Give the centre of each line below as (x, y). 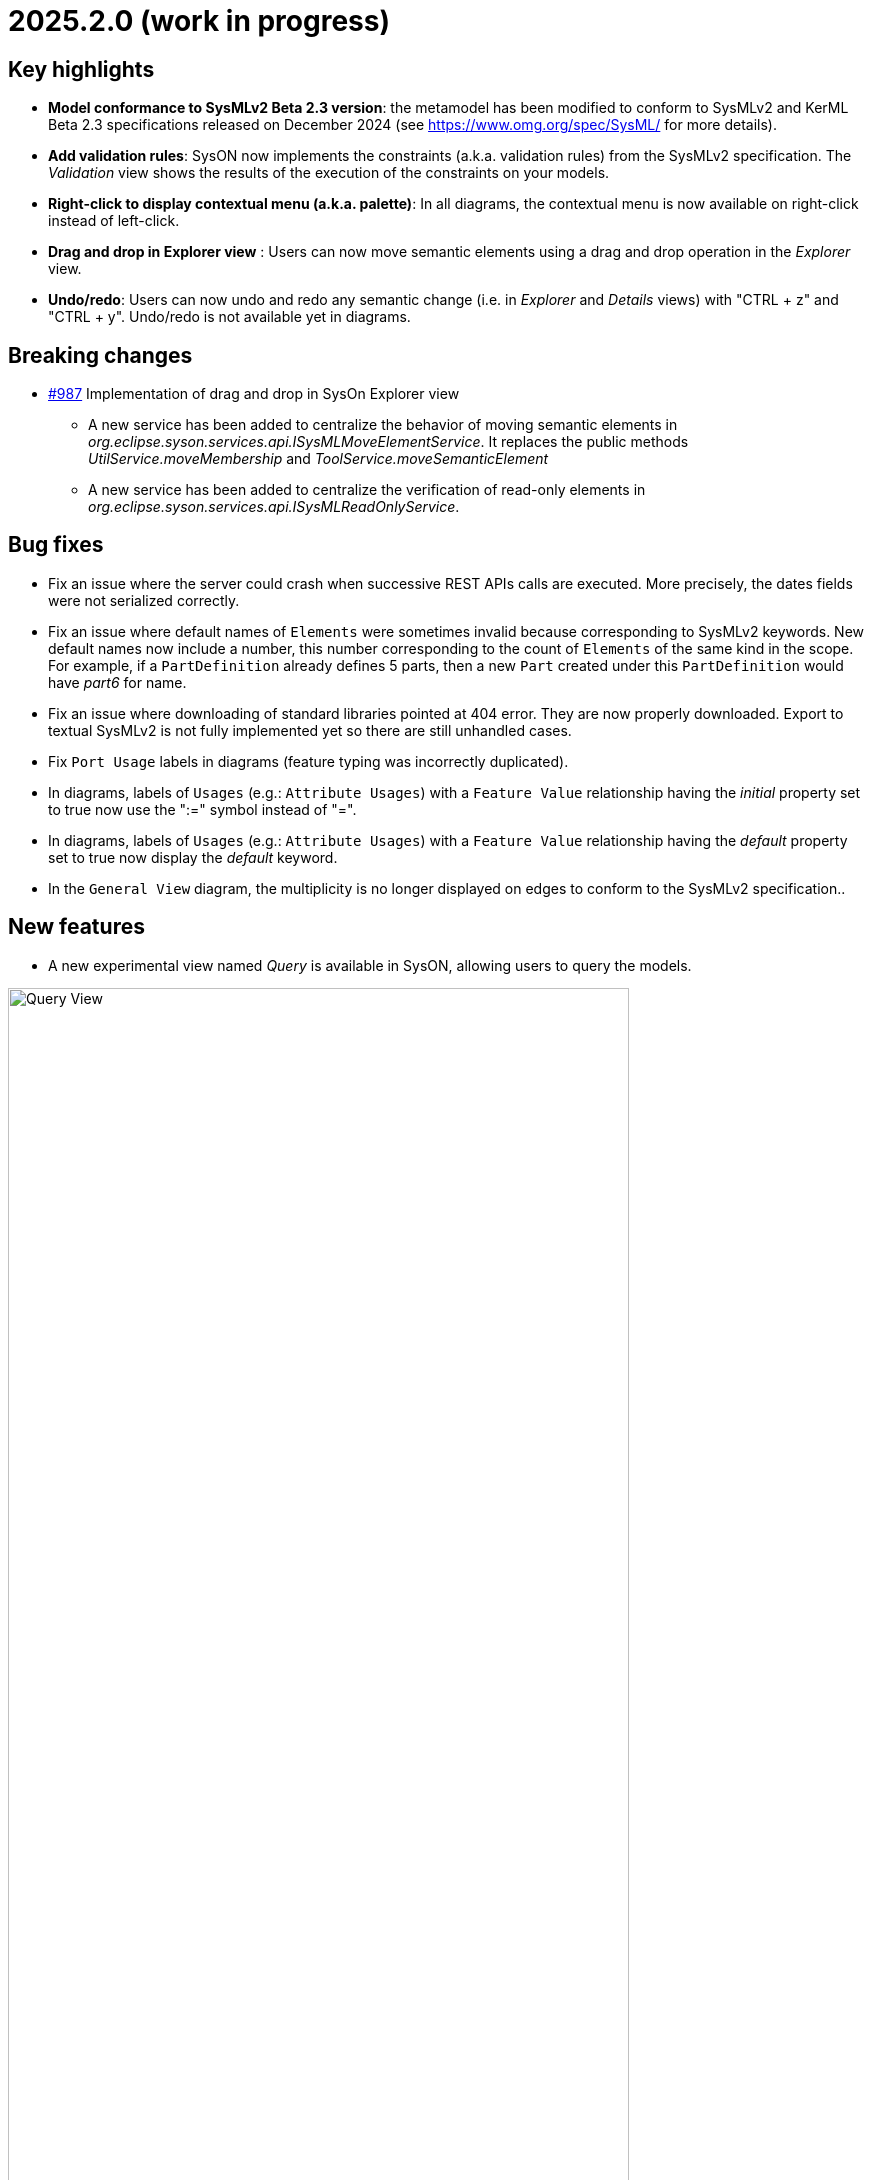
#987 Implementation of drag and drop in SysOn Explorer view (254, 394)
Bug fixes (56, 545)
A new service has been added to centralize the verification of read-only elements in (367, 490)
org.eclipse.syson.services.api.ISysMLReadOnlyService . (274, 507)
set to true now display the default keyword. (193, 857)
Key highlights (81, 69)
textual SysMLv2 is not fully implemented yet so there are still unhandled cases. (310, 730)
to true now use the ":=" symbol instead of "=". (202, 809)
